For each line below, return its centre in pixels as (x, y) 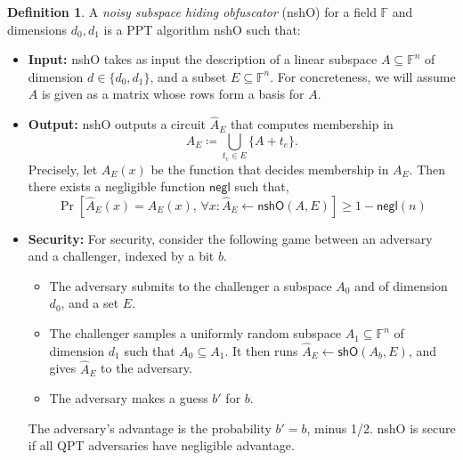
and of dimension (401, 285)
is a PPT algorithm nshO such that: (202, 29)
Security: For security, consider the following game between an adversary (230, 238)
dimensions (37, 29)
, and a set (90, 303)
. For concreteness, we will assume (363, 76)
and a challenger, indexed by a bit (121, 256)
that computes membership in (312, 124)
